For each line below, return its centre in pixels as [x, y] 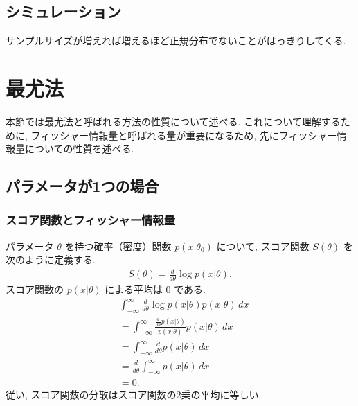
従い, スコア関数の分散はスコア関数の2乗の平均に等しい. [134, 394]
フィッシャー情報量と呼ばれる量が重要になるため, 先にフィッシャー [184, 135]
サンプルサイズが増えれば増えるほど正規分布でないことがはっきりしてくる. [176, 41]
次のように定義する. [51, 259]
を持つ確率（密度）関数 [118, 246]
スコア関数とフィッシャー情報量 [91, 220]
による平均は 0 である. [155, 289]
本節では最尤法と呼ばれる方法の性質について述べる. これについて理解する [173, 121]
